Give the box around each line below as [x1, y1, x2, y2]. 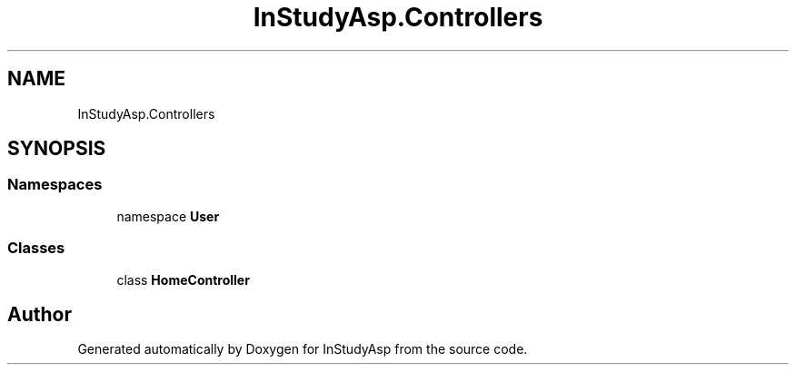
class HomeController [116, 271, 250, 288]
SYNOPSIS [7, 137, 106, 161]
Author [7, 302, 72, 326]
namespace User [116, 208, 220, 224]
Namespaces [7, 175, 103, 194]
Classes [7, 239, 65, 258]
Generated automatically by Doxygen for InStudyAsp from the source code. [77, 341, 528, 357]
